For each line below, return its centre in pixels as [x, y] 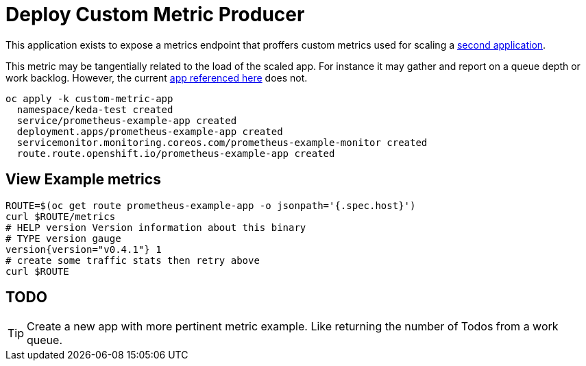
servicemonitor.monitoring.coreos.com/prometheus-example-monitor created [222, 142]
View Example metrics [83, 180]
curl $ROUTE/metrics [61, 216]
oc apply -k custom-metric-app [89, 98]
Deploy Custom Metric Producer [155, 14]
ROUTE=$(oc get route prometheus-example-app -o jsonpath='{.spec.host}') [211, 205]
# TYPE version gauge [63, 238]
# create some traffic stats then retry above [133, 260]
